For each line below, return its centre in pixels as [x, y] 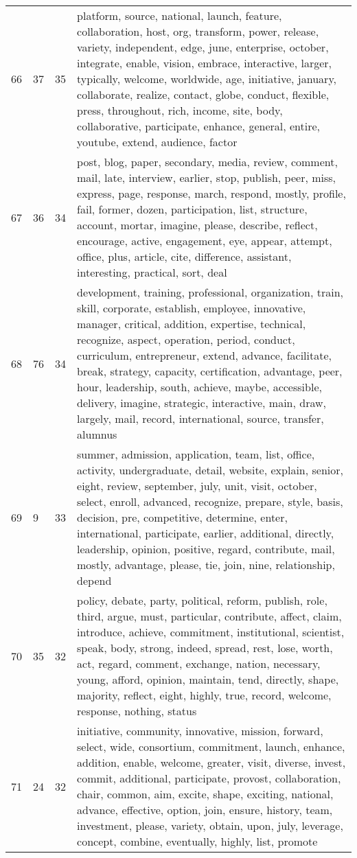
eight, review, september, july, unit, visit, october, [197, 486]
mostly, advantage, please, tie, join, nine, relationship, [206, 565]
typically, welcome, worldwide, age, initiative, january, [207, 79]
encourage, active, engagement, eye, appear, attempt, [205, 241]
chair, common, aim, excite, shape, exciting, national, [205, 794]
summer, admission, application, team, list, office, [196, 454]
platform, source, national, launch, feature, [180, 15]
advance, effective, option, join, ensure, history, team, [205, 810]
